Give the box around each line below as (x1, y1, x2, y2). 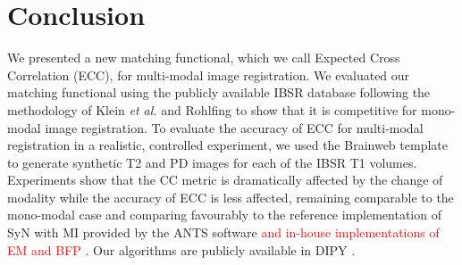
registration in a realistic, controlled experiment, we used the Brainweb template (7, 136, 448, 154)
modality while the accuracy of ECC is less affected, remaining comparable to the (7, 187, 454, 206)
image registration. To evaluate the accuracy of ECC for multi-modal (45, 118, 424, 137)
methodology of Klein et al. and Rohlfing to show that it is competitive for (7, 100, 417, 119)
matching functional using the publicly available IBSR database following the (7, 83, 431, 102)
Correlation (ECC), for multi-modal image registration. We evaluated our (7, 65, 410, 84)
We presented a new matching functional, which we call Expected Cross (7, 48, 400, 67)
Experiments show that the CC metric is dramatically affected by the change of (7, 170, 443, 189)
